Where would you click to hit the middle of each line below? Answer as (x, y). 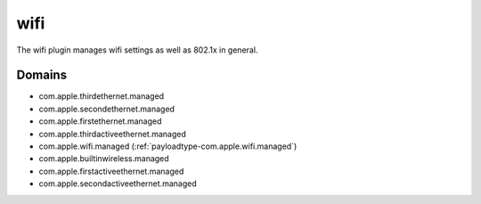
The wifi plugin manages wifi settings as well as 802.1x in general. (137, 50)
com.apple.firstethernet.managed (100, 121)
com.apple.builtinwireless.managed (104, 159)
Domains (41, 75)
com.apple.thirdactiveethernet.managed (113, 134)
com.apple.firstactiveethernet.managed (111, 171)
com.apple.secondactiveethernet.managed (118, 184)
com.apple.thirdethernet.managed (102, 96)
